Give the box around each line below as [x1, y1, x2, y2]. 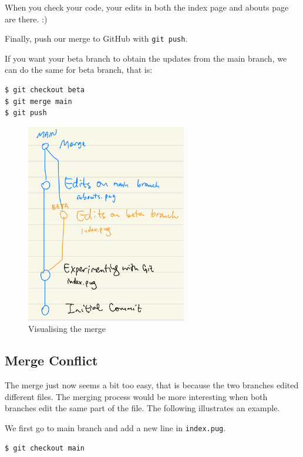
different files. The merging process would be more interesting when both [5, 390, 268, 402]
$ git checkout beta [5, 86, 85, 95]
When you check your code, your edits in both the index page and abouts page [5, 1, 289, 13]
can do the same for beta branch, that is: [5, 63, 153, 76]
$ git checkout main [5, 443, 85, 452]
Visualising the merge [28, 322, 106, 335]
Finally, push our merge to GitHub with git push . [5, 32, 188, 45]
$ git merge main [5, 97, 72, 106]
